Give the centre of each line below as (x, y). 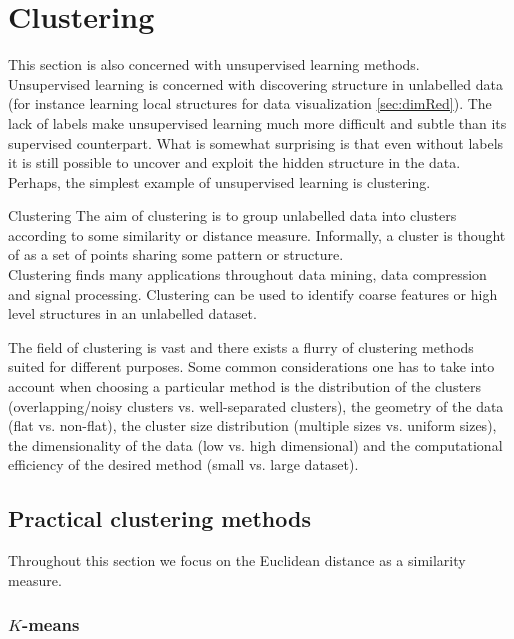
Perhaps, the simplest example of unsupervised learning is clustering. (219, 181)
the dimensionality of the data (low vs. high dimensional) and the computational (255, 444)
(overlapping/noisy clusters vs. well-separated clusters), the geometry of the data (256, 405)
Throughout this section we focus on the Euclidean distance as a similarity (237, 560)
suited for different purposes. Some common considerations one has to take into (251, 366)
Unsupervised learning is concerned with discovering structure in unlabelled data (255, 83)
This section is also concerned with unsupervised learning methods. (214, 64)
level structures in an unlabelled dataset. (132, 313)
